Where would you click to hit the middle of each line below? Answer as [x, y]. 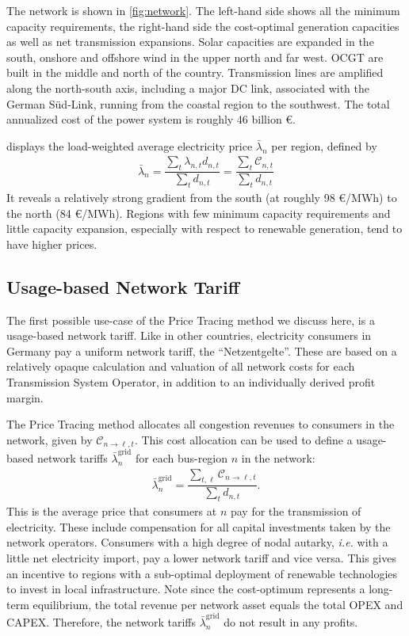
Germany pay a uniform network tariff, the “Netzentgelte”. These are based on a [202, 350]
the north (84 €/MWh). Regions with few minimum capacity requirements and [199, 213]
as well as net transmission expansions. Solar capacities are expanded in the [190, 42]
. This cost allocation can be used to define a [243, 439]
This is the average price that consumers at [112, 511]
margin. [25, 397]
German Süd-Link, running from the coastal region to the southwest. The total [198, 103]
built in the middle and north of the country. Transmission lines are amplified [195, 72]
